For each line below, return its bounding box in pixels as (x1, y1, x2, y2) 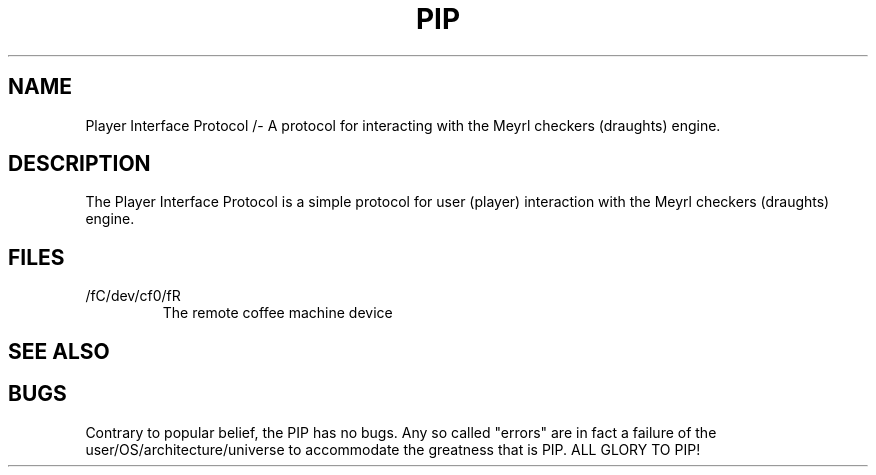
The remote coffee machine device (162, 304, 393, 322)
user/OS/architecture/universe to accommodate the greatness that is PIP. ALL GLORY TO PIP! (85, 440, 701, 458)
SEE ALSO (8, 338, 110, 364)
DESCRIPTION (8, 151, 151, 177)
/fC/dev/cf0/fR (85, 287, 181, 305)
